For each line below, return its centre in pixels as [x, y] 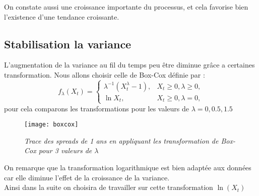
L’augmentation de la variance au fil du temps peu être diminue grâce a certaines [129, 65]
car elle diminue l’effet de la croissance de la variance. [87, 177]
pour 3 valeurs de [65, 150]
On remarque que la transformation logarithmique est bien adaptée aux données [128, 168]
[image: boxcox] [51, 125]
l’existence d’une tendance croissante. [62, 16]
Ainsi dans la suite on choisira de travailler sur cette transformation [109, 187]
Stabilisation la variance [68, 44]
